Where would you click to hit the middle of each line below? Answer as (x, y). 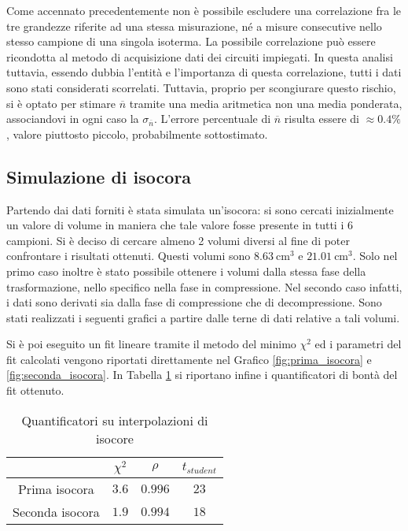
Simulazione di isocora (99, 176)
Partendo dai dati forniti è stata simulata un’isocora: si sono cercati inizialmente (200, 209)
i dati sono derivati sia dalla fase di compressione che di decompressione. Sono (194, 302)
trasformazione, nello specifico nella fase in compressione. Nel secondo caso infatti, (204, 286)
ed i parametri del (358, 344)
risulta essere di (322, 119)
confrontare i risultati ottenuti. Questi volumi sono (129, 256)
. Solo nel (375, 256)
